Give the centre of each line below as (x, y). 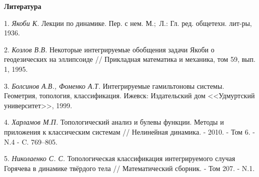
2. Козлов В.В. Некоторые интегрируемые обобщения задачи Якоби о (109, 49)
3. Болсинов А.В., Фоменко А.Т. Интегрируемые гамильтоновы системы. (114, 86)
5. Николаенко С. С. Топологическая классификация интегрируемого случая (120, 158)
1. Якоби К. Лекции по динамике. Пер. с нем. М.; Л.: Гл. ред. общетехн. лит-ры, (128, 23)
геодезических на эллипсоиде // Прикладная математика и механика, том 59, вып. (130, 59)
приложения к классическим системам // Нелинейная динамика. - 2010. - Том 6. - (129, 131)
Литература (23, 6)
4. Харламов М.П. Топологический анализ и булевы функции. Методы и (114, 122)
